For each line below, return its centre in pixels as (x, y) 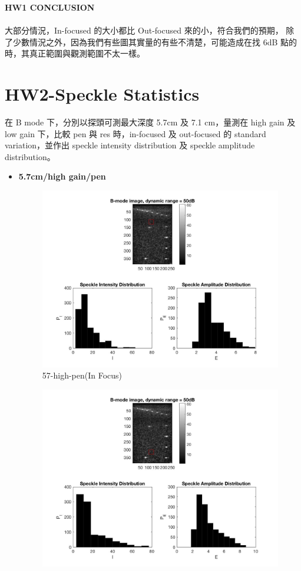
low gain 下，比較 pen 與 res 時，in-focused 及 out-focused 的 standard (135, 133)
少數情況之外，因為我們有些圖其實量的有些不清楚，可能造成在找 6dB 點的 (155, 42)
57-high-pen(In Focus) (82, 375)
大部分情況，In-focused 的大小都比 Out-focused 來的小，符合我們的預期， (144, 30)
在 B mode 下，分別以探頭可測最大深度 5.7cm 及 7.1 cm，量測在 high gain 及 (150, 122)
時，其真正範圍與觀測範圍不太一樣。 (75, 53)
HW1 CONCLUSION (50, 7)
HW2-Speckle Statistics (102, 94)
